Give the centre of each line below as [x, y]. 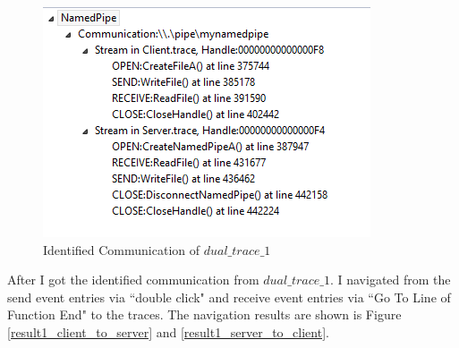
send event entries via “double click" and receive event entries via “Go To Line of [229, 297]
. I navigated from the [390, 280]
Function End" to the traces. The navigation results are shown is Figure [204, 314]
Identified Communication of [122, 249]
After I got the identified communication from [133, 280]
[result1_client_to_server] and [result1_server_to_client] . [168, 331]
